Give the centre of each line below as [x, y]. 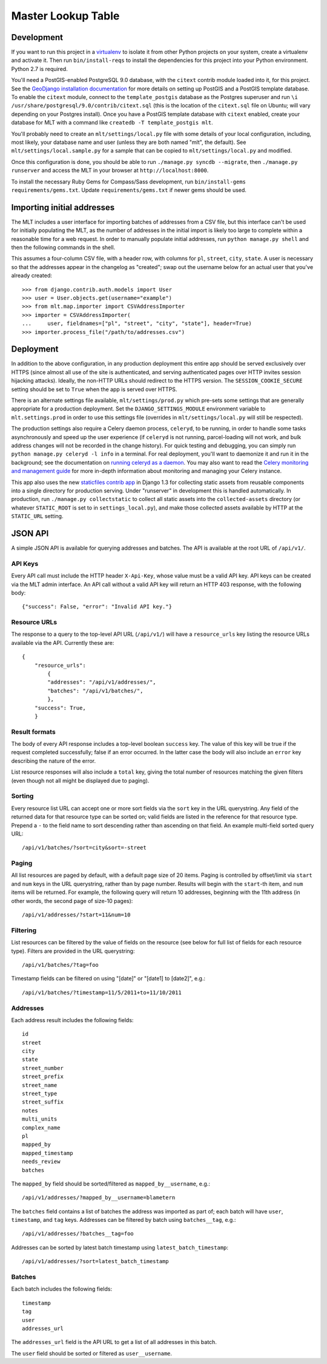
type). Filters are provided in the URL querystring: [73, 951]
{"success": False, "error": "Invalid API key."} [97, 607]
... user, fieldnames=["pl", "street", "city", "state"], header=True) [137, 324]
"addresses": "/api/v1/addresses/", [102, 682]
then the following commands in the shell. [63, 247]
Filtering [24, 930]
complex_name [41, 1127]
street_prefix [43, 1077]
